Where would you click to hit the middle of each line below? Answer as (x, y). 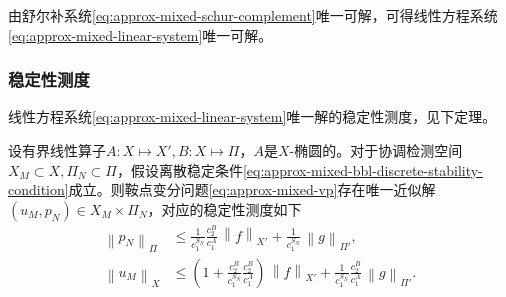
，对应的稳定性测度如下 (224, 208)
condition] (38, 189)
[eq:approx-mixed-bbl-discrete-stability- (362, 169)
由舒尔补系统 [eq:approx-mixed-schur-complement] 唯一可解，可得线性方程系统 (253, 15)
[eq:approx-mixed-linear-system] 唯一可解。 (140, 34)
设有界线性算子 (57, 150)
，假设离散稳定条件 (179, 169)
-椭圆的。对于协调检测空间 (376, 150)
